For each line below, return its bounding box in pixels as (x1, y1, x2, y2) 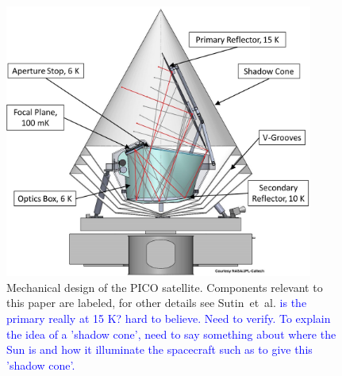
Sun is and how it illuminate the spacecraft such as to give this (6, 341, 313, 358)
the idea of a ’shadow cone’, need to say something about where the (6, 325, 336, 342)
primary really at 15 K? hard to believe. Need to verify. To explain (6, 309, 331, 326)
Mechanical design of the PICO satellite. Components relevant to (6, 278, 323, 295)
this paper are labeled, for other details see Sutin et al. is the (6, 294, 307, 311)
